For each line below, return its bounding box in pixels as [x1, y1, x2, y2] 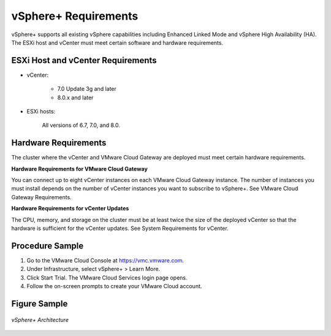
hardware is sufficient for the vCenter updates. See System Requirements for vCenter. [11, 224, 229, 232]
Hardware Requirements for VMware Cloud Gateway [11, 165, 148, 172]
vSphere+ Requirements [11, 9, 139, 23]
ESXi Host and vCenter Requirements [11, 55, 157, 66]
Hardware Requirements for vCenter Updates [11, 205, 129, 212]
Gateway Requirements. [11, 193, 72, 200]
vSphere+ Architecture [11, 316, 69, 323]
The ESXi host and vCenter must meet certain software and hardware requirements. [11, 39, 224, 46]
